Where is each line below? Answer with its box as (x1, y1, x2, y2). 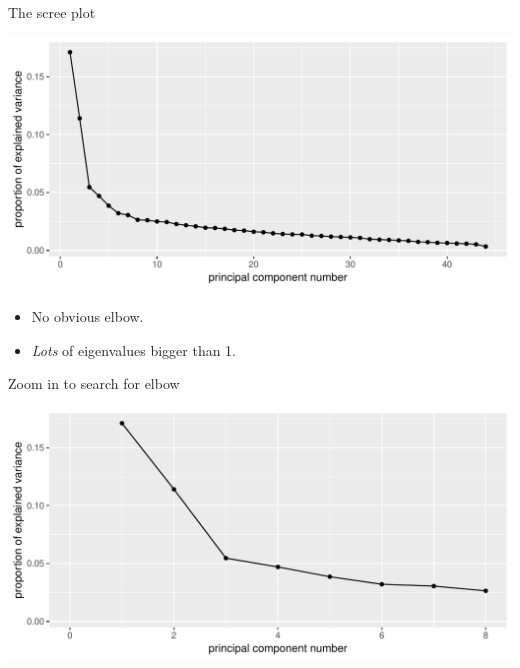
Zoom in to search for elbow (8, 373, 180, 394)
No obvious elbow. (31, 306, 144, 327)
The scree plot (8, 2, 96, 22)
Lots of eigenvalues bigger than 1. (31, 339, 237, 360)
